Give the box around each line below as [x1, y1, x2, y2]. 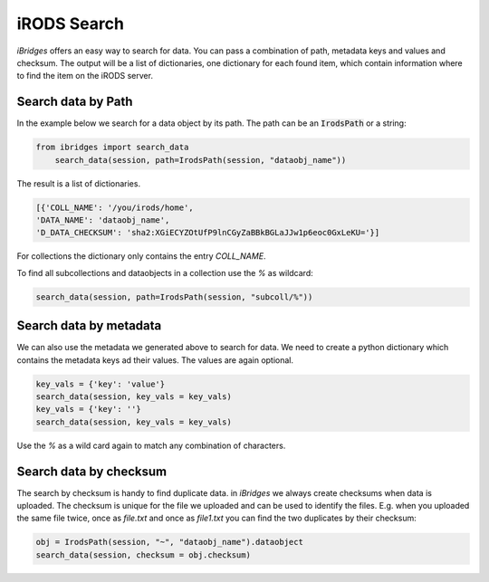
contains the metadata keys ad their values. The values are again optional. [16, 354, 294, 366]
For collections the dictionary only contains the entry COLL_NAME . [16, 251, 266, 262]
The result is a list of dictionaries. [16, 177, 140, 189]
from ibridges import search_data [35, 142, 189, 153]
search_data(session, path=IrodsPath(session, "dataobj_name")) [54, 155, 347, 165]
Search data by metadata [16, 318, 162, 334]
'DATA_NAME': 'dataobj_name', [35, 215, 170, 225]
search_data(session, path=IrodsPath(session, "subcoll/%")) [35, 291, 313, 302]
